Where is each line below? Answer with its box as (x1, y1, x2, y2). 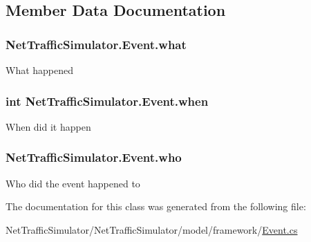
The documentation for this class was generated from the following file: (6, 199, 306, 214)
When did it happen (6, 119, 91, 133)
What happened (6, 63, 74, 77)
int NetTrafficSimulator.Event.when (6, 92, 209, 109)
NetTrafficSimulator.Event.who (6, 149, 182, 166)
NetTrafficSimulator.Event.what (6, 35, 187, 53)
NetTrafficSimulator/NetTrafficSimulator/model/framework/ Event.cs (6, 222, 298, 236)
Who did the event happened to (6, 176, 140, 190)
